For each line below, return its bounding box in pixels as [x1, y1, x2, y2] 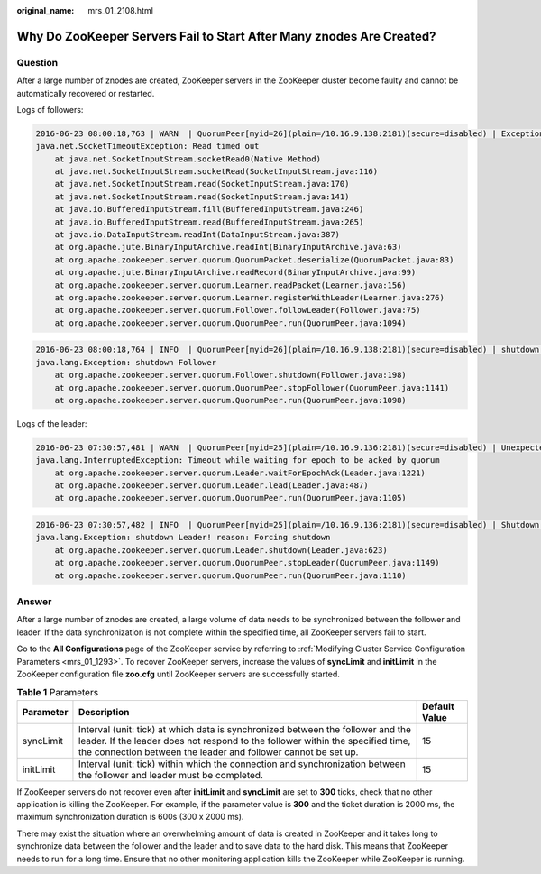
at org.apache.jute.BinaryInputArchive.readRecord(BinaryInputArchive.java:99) [54, 267, 417, 278]
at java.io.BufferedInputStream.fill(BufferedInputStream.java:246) [54, 204, 364, 215]
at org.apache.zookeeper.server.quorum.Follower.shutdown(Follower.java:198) [54, 370, 408, 381]
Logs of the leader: [16, 418, 87, 428]
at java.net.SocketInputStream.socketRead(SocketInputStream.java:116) [54, 167, 379, 177]
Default [422, 700, 454, 713]
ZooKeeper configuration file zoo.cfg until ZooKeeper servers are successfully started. [16, 668, 340, 679]
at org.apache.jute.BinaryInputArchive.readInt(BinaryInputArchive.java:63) [54, 242, 402, 253]
